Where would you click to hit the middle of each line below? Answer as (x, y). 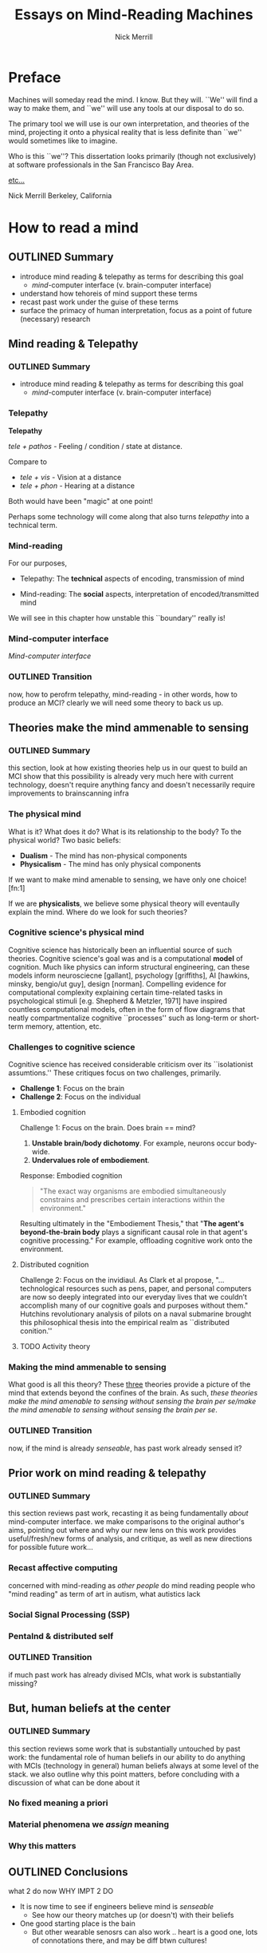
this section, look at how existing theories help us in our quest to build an (128, 768)
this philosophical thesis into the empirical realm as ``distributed (124, 1323)
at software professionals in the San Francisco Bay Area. (101, 165)
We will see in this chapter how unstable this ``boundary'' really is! (117, 617)
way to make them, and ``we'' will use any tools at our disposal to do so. (126, 108)
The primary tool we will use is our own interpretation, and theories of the (129, 123)
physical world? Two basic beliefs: (65, 840)
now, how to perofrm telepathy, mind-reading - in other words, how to (123, 694)
